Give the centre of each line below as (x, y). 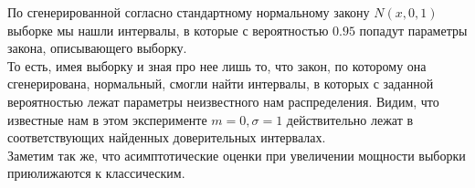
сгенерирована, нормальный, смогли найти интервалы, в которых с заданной (221, 84)
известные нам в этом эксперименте (107, 119)
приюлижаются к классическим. (96, 173)
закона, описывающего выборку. (97, 48)
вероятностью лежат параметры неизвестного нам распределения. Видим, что (223, 101)
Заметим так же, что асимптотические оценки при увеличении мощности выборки (237, 155)
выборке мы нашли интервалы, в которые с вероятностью (168, 30)
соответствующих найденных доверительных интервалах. (167, 137)
